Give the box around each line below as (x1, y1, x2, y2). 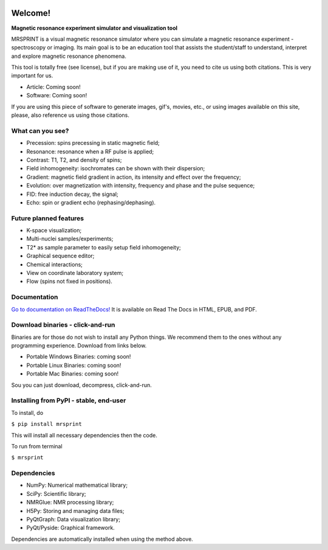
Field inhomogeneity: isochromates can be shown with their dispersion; (26, 165, 205, 172)
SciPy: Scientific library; (26, 490, 86, 497)
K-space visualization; (26, 227, 82, 234)
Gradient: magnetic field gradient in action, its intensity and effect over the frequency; (26, 173, 241, 181)
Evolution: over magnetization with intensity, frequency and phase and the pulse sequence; (26, 182, 255, 189)
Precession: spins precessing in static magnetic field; (26, 139, 160, 147)
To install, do (11, 409, 44, 416)
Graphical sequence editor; (26, 252, 95, 260)
